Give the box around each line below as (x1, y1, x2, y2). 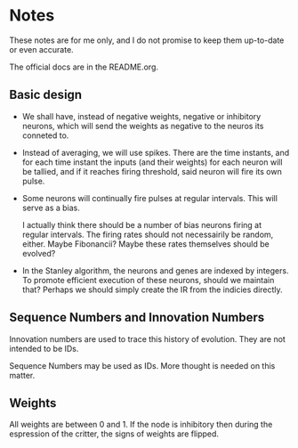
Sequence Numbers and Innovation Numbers (9, 310, 265, 325)
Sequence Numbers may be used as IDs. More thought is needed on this (9, 360, 276, 371)
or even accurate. (9, 44, 74, 54)
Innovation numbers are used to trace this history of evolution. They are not (9, 333, 286, 344)
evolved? (21, 248, 56, 258)
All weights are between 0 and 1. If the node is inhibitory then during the (9, 419, 273, 430)
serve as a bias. (21, 202, 80, 213)
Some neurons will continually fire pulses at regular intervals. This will (21, 192, 278, 203)
